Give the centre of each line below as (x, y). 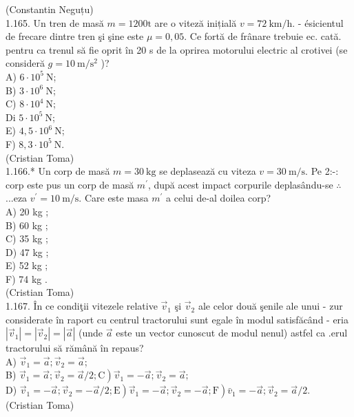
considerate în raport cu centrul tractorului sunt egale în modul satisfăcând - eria (177, 319)
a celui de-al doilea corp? (219, 198)
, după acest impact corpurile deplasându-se (240, 184)
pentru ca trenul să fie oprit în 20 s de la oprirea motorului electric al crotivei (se (177, 49)
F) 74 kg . (27, 278)
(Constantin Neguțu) (50, 9)
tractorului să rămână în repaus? (75, 348)
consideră (25, 63)
